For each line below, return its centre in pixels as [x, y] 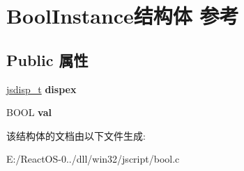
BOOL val [29, 112]
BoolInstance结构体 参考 [123, 16]
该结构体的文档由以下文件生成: [76, 135]
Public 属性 [47, 59]
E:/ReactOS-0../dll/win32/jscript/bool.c [93, 159]
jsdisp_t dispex [41, 89]
